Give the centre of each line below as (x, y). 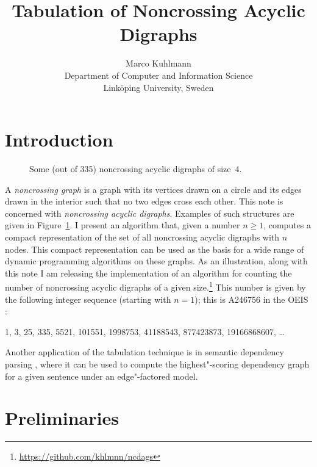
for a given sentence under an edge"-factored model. (102, 376)
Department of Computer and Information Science (158, 75)
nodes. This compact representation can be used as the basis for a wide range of (155, 249)
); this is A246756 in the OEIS (251, 299)
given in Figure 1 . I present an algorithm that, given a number (123, 225)
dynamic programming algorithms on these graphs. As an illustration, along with (156, 261)
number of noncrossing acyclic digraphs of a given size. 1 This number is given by (155, 286)
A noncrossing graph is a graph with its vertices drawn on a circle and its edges (153, 189)
